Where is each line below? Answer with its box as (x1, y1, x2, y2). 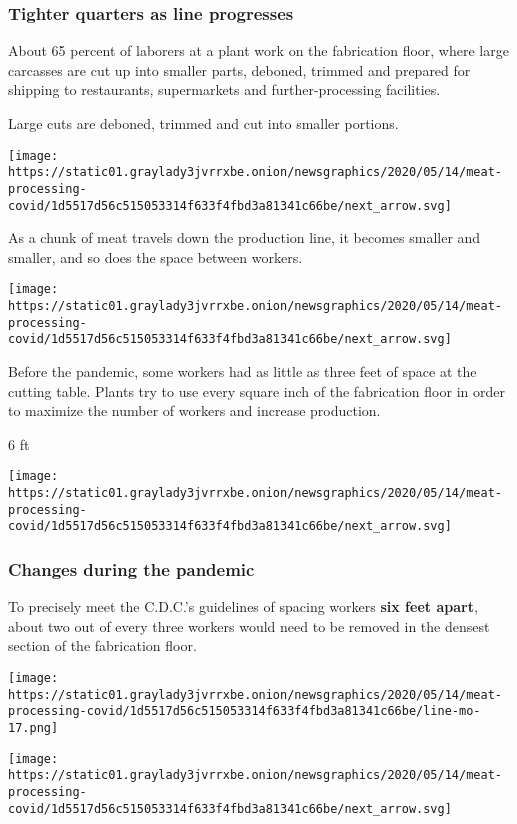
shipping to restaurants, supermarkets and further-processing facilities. (8, 79, 441, 100)
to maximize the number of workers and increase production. (8, 400, 381, 421)
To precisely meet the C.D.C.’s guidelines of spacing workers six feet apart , (8, 596, 478, 617)
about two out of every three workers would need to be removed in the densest (8, 615, 490, 636)
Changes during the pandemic (8, 556, 255, 581)
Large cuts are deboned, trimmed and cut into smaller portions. (8, 113, 399, 133)
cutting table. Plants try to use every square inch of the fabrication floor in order (8, 380, 505, 401)
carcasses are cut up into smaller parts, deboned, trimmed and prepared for (8, 59, 471, 80)
